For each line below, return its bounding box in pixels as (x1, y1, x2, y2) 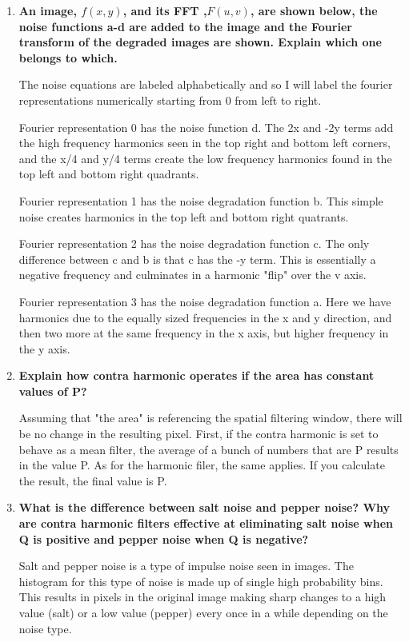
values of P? (18, 382, 87, 399)
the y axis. (18, 340, 70, 357)
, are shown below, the (250, 2, 378, 18)
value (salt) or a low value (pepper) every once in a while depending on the (18, 604, 388, 620)
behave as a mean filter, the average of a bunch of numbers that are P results (18, 441, 399, 457)
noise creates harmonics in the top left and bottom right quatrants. (18, 208, 349, 225)
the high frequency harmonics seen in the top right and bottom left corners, (18, 134, 391, 151)
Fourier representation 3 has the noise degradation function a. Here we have (18, 293, 391, 309)
